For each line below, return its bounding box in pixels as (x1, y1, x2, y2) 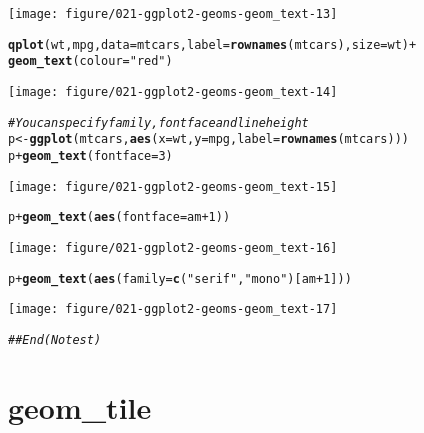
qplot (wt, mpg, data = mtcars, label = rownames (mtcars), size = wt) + (8, 37, 417, 52)
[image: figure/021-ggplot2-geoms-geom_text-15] (8, 179, 338, 194)
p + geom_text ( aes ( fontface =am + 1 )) (8, 210, 231, 225)
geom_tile (8, 386, 152, 427)
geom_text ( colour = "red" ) (8, 54, 173, 69)
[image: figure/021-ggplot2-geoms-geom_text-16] (8, 240, 338, 255)
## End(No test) (8, 332, 102, 347)
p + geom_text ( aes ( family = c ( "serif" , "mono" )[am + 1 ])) (8, 271, 352, 286)
